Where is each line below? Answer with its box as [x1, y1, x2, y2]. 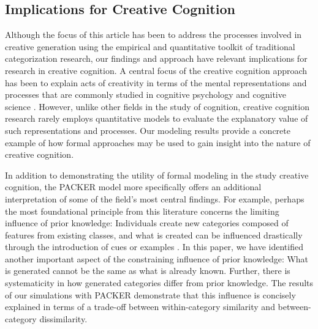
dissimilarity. [39, 312, 88, 325]
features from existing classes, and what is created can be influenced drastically [5, 228, 303, 241]
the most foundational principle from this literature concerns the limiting [5, 204, 279, 217]
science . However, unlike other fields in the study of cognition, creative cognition [5, 100, 309, 113]
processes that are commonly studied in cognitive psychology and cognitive [5, 88, 286, 101]
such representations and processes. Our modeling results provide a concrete [5, 124, 290, 136]
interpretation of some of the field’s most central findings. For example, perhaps [5, 192, 305, 205]
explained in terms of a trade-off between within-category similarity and [5, 300, 275, 313]
